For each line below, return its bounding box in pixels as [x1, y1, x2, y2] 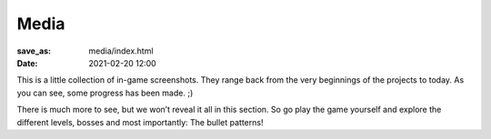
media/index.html [88, 45, 154, 56]
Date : [16, 57, 38, 68]
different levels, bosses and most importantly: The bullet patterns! [16, 116, 264, 127]
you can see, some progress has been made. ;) [16, 87, 194, 98]
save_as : [16, 45, 52, 56]
